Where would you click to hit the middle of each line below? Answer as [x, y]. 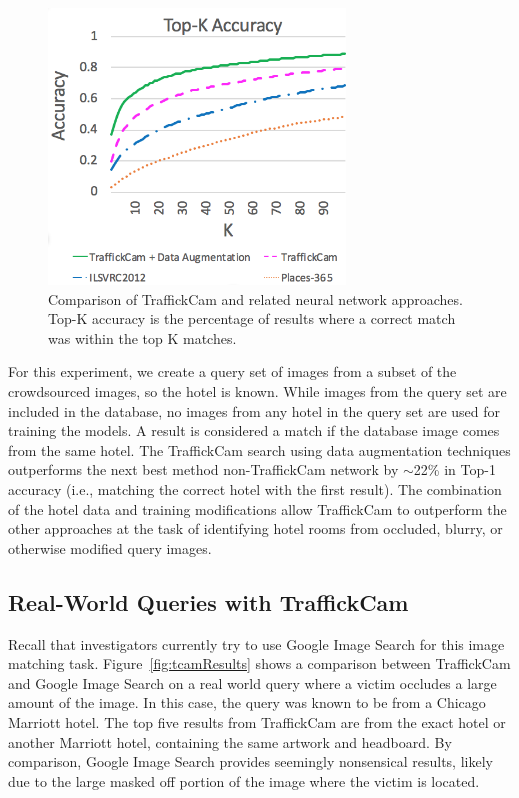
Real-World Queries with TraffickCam [208, 601]
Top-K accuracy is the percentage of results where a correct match [252, 318]
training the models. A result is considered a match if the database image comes [254, 430]
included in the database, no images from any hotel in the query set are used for [254, 410]
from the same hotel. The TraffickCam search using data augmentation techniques [259, 449]
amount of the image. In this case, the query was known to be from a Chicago [247, 702]
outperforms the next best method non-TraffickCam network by [203, 469]
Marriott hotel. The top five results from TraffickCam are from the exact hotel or [257, 721]
